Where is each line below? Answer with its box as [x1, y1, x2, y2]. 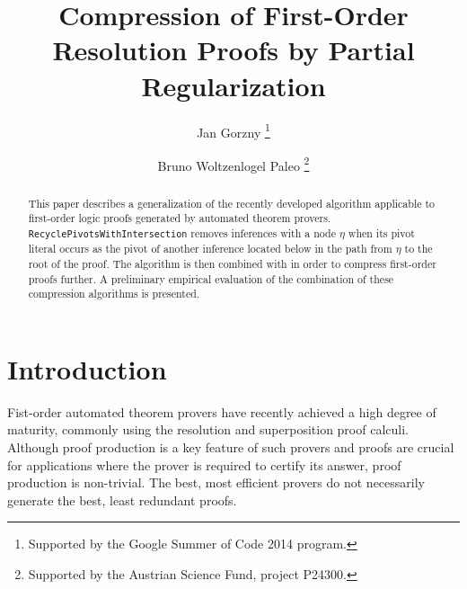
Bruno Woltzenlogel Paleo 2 [157, 153, 310, 174]
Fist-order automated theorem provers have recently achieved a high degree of [7, 402, 436, 421]
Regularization [141, 67, 326, 103]
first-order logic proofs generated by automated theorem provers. [28, 210, 331, 226]
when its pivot [348, 226, 415, 241]
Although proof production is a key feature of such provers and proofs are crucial [7, 438, 454, 456]
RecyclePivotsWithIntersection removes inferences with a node [28, 226, 336, 241]
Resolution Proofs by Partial [52, 31, 415, 68]
